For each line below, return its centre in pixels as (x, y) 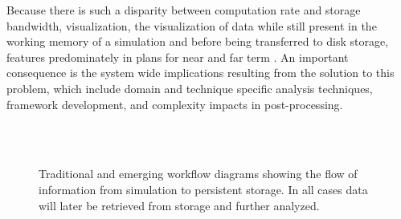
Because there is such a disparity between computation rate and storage (184, 10)
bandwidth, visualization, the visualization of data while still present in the (192, 25)
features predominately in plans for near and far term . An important (178, 57)
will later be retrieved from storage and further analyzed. (179, 205)
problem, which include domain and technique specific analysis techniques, (190, 88)
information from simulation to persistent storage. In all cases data (203, 189)
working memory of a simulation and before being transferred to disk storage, (198, 41)
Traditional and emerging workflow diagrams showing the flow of (198, 174)
